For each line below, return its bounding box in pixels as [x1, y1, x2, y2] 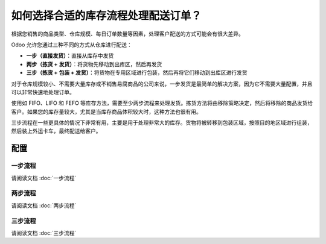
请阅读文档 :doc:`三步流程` [11, 229, 77, 236]
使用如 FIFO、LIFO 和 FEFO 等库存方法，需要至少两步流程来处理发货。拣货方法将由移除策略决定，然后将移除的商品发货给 [11, 99, 313, 107]
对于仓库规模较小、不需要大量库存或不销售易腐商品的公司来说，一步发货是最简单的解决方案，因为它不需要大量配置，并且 [11, 80, 313, 87]
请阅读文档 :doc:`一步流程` [11, 174, 77, 181]
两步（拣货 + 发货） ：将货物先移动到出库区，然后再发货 [26, 60, 162, 67]
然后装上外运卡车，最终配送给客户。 [11, 127, 101, 135]
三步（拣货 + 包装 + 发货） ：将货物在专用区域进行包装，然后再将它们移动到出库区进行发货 [26, 69, 248, 77]
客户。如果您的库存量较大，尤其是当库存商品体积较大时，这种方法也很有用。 [11, 108, 202, 115]
